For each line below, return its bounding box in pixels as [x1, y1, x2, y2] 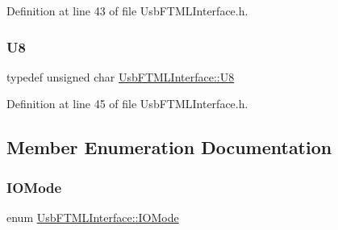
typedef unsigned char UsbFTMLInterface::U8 [6, 68, 235, 85]
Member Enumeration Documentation [6, 135, 332, 160]
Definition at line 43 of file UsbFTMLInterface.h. [6, 2, 248, 19]
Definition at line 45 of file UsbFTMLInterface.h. [6, 95, 248, 112]
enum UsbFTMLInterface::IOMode [6, 209, 179, 225]
